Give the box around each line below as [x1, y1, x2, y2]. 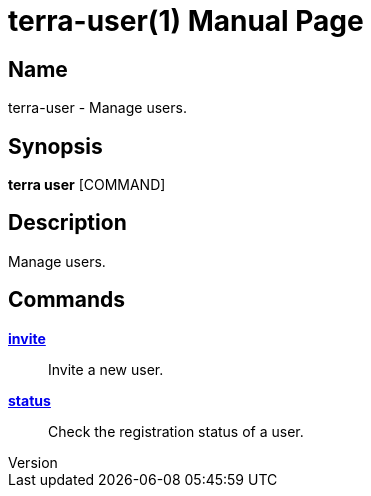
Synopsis [8, 133, 103, 159]
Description [8, 210, 127, 236]
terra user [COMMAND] [8, 176, 166, 194]
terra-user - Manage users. [8, 99, 187, 117]
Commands [8, 287, 126, 313]
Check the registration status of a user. [48, 422, 304, 440]
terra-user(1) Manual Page [8, 4, 364, 38]
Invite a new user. [48, 360, 164, 378]
